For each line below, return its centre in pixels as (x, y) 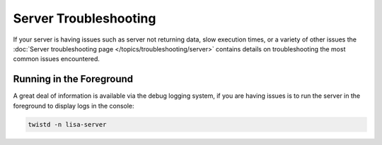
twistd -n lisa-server (67, 124)
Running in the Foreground (73, 79)
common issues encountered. (57, 59)
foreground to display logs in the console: (74, 106)
